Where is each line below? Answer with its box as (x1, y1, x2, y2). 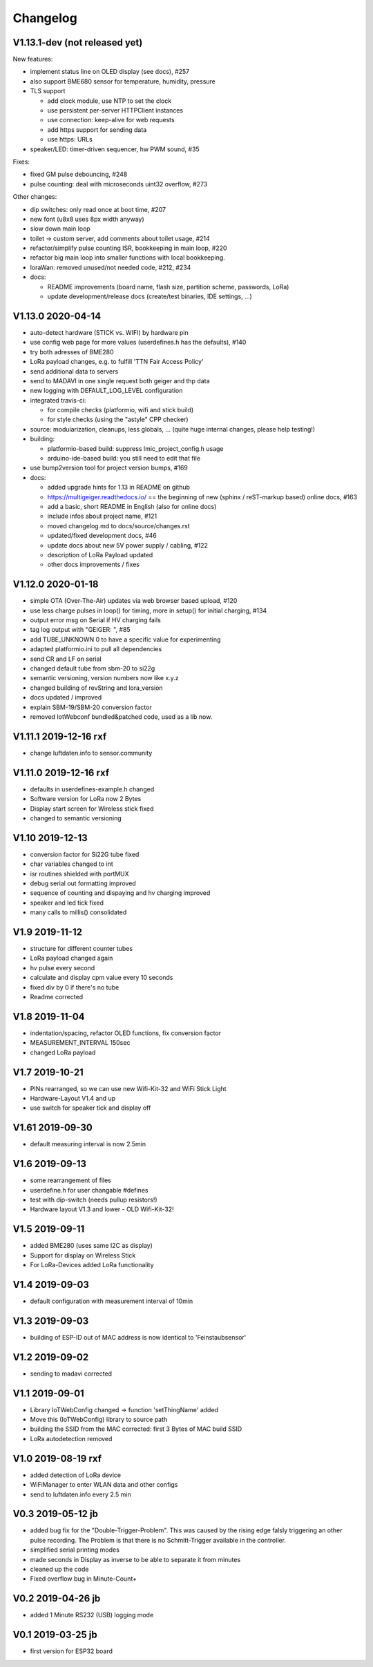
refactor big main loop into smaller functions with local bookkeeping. (30, 253, 226, 262)
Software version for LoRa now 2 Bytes (30, 795, 142, 803)
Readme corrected (30, 993, 84, 1001)
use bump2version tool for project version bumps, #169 (30, 463, 188, 472)
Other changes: (12, 193, 57, 201)
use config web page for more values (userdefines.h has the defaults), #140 (30, 338, 247, 347)
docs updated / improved (30, 693, 102, 702)
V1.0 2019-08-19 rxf (12, 1452, 102, 1464)
